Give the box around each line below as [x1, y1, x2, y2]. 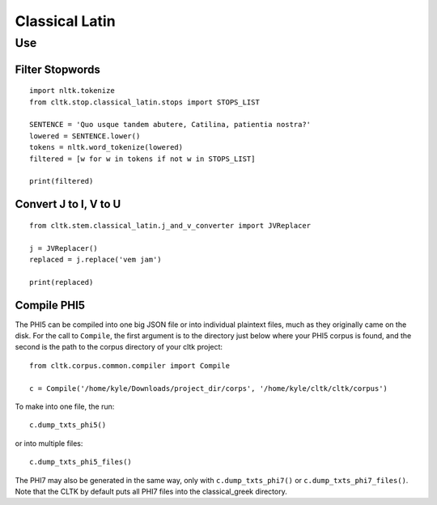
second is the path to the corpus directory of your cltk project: [15, 342, 223, 352]
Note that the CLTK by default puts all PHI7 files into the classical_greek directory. [15, 486, 287, 496]
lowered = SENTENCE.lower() [29, 131, 141, 141]
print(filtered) [29, 176, 94, 186]
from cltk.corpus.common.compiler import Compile [29, 361, 231, 370]
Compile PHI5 [15, 298, 85, 312]
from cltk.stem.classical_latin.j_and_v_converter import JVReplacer [29, 221, 312, 230]
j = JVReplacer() [29, 244, 98, 252]
